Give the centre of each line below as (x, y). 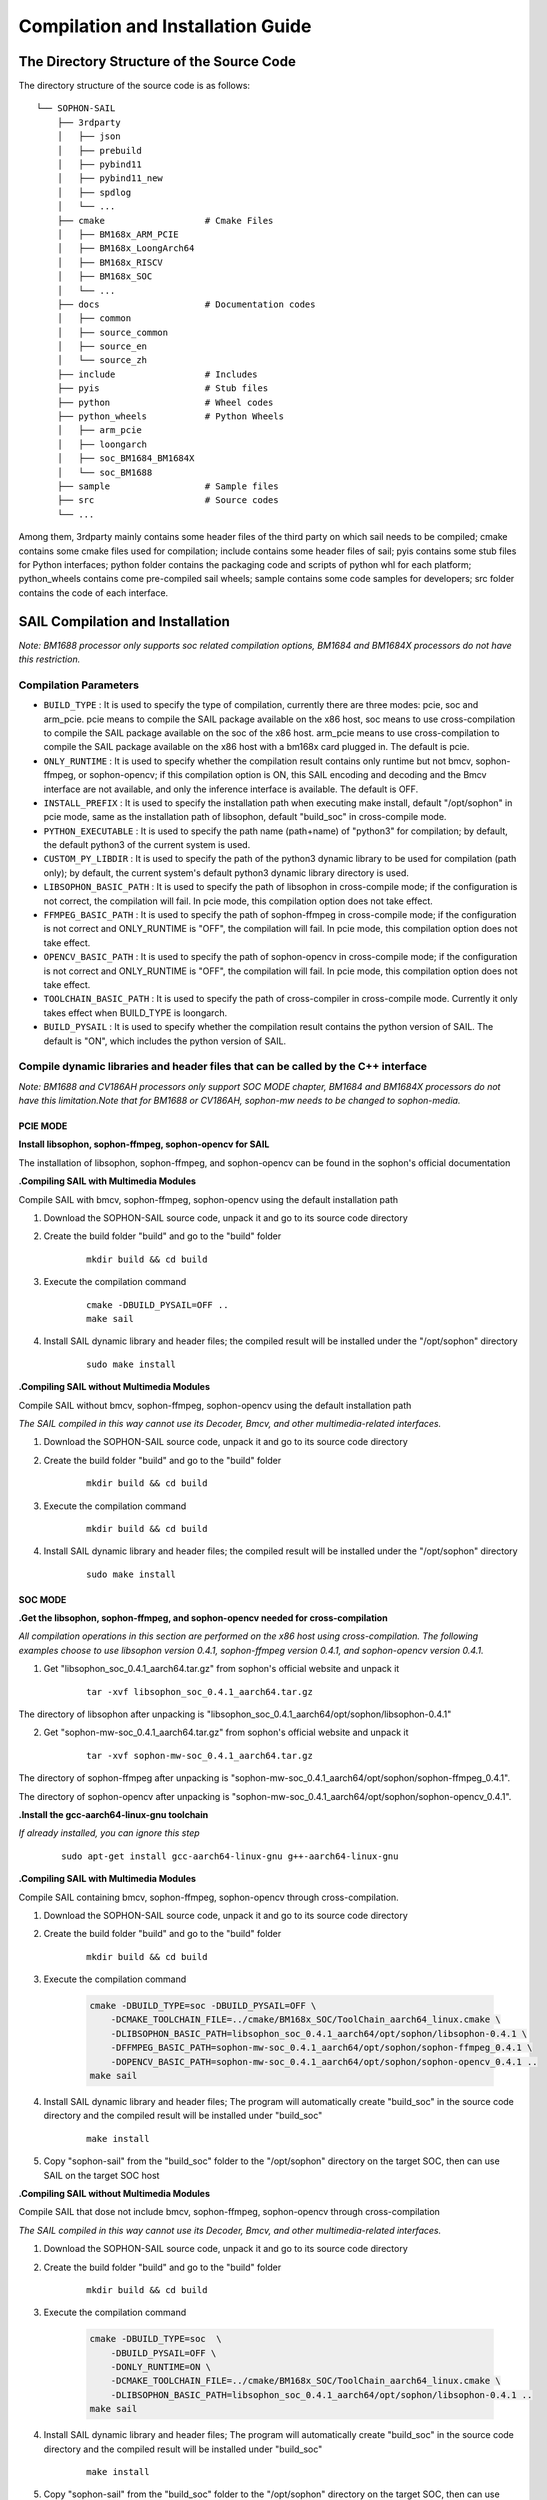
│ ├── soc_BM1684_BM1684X (125, 458)
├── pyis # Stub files (162, 388)
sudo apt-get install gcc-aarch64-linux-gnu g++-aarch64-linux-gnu (230, 1856)
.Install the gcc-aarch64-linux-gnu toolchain (113, 1814)
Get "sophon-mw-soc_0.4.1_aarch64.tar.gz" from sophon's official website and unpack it (226, 1732)
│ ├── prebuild (99, 150)
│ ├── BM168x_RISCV (110, 262)
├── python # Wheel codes (165, 402)
